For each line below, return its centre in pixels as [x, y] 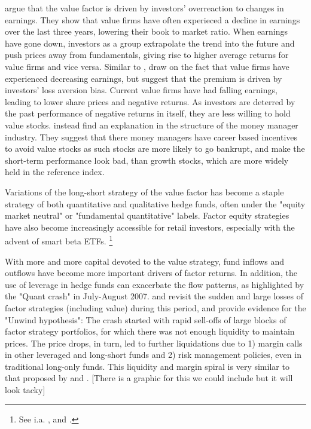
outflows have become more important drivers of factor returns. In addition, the [151, 273]
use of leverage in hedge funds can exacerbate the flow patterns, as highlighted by [155, 284]
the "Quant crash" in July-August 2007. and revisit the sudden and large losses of [154, 296]
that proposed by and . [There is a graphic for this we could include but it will [149, 378]
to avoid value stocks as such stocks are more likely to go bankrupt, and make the [155, 148]
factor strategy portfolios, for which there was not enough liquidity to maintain [150, 331]
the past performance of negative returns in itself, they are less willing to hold [148, 113]
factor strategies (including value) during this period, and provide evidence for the [155, 307]
